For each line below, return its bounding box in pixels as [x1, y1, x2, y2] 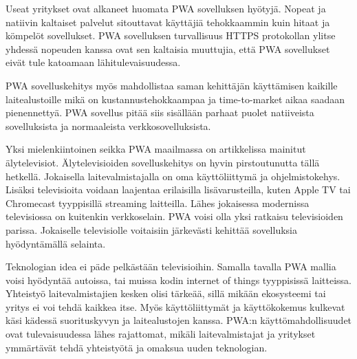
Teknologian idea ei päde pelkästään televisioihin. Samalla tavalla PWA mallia [6, 259, 336, 274]
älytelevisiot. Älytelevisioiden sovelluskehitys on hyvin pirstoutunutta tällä [6, 155, 320, 169]
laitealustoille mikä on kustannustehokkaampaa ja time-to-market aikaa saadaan [6, 91, 345, 106]
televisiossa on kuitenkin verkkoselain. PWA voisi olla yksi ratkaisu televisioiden [6, 209, 343, 224]
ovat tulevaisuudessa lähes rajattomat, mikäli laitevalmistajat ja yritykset [6, 327, 316, 341]
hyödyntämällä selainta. [6, 236, 106, 250]
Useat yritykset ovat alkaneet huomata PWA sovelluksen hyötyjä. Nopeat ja [6, 1, 326, 15]
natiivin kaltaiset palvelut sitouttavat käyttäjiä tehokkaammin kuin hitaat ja [6, 14, 330, 29]
